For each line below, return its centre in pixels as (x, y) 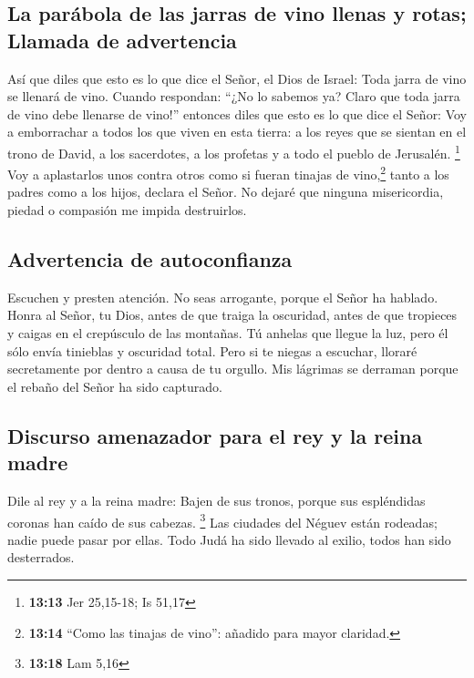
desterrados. (41, 557)
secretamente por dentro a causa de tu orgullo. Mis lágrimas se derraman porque (233, 369)
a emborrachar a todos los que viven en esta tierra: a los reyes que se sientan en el (237, 132)
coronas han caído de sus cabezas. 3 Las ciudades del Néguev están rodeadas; (222, 520)
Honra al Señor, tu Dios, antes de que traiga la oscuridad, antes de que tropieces (232, 315)
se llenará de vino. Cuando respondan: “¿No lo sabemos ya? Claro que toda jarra (234, 96)
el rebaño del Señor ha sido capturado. (115, 386)
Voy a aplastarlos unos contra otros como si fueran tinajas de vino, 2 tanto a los (228, 173)
